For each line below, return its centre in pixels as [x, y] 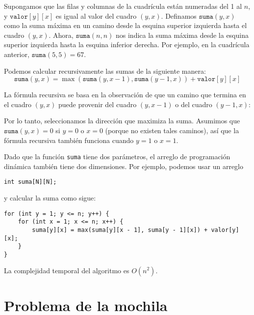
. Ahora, [61, 35]
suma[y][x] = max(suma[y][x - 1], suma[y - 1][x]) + [120, 230]
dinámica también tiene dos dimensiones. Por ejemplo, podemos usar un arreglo [124, 166]
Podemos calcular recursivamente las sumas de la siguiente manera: [105, 71]
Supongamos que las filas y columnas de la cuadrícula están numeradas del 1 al [123, 6]
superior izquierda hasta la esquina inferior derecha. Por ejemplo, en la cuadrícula [127, 44]
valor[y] [225, 230]
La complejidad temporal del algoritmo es [67, 270]
